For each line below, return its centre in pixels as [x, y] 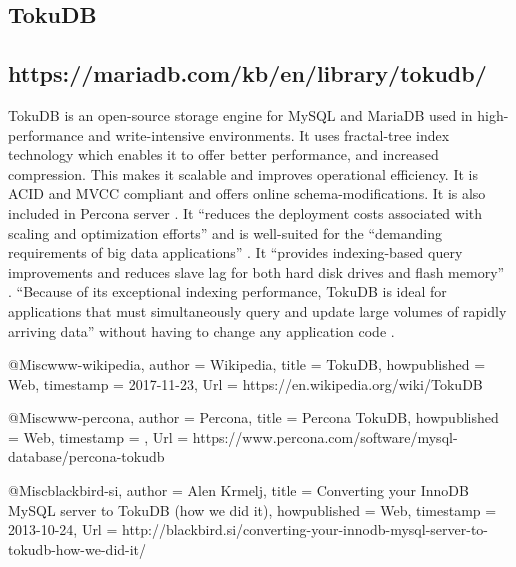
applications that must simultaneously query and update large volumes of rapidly [257, 310]
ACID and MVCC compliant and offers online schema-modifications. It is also [247, 193]
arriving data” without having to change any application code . [201, 330]
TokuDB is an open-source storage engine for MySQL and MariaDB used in [240, 114]
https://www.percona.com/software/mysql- [325, 436]
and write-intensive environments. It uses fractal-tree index [269, 134]
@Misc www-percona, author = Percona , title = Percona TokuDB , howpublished [253, 417]
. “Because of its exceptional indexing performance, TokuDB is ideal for [227, 291]
